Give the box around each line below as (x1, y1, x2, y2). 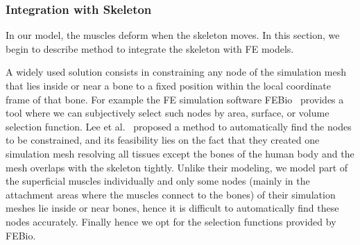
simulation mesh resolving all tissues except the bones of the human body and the (6, 146, 354, 160)
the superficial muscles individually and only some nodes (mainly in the (6, 174, 310, 188)
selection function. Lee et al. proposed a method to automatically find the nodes (6, 119, 352, 133)
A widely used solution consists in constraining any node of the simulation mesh (6, 65, 347, 79)
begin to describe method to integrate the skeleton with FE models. (6, 41, 294, 56)
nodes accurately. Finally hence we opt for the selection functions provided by (6, 214, 336, 228)
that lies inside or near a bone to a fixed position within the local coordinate (6, 78, 331, 92)
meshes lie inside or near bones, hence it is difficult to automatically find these (6, 201, 339, 215)
